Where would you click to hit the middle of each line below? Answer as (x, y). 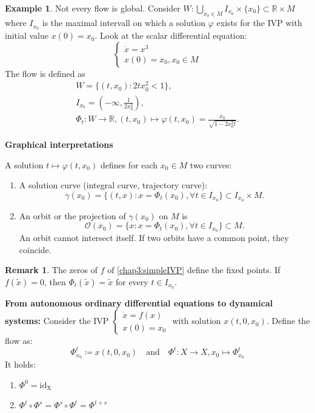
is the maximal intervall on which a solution (124, 23)
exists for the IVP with (259, 23)
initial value (27, 35)
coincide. (35, 249)
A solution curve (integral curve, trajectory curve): (113, 185)
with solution (197, 321)
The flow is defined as (45, 73)
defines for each (129, 164)
